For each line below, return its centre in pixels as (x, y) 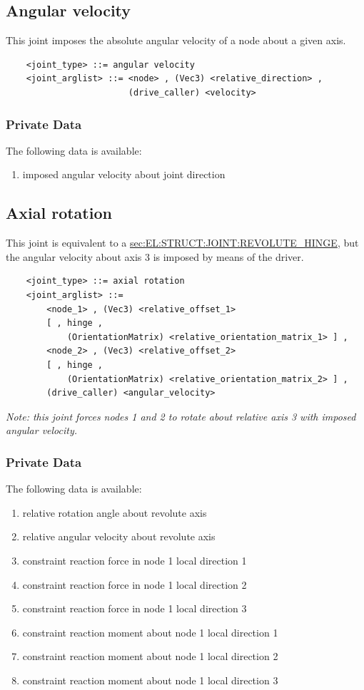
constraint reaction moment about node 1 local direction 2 (150, 656)
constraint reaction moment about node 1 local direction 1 (150, 632)
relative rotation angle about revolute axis (115, 512)
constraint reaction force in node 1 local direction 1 (135, 560)
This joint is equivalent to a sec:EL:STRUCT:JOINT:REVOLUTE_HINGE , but (182, 243)
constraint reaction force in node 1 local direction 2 (135, 584)
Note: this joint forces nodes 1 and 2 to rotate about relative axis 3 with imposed (181, 416)
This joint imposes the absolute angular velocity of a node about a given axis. (176, 40)
